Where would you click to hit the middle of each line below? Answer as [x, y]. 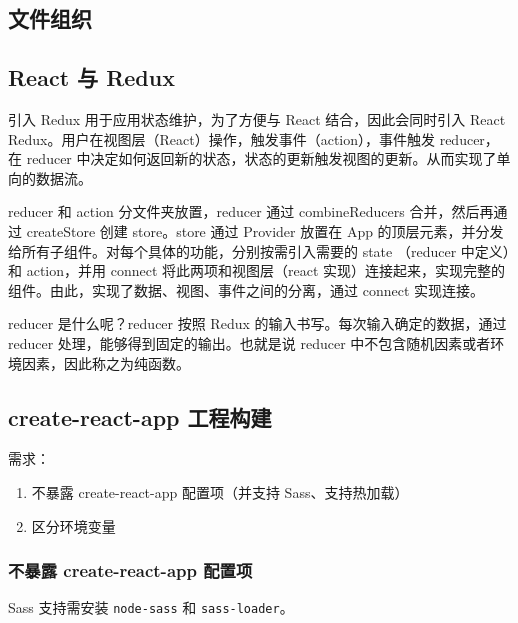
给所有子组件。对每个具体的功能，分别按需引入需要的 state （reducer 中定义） [259, 250]
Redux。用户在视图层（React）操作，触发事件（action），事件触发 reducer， [253, 138]
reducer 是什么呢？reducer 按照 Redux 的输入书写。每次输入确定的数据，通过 [257, 323]
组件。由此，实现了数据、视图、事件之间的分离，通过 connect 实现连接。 [246, 289]
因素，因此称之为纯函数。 [105, 362]
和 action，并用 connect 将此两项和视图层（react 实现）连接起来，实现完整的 [257, 270]
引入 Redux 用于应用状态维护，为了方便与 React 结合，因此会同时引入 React [257, 118]
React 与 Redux [91, 77]
